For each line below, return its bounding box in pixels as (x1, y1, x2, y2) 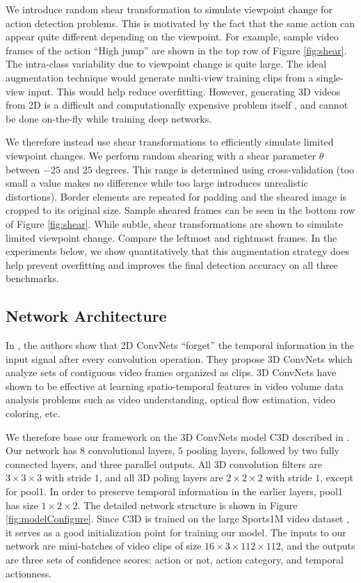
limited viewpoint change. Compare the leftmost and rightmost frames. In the (6, 230, 337, 244)
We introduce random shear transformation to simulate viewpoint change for (6, 2, 332, 16)
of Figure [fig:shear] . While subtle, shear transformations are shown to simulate (6, 216, 343, 231)
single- (316, 70, 344, 84)
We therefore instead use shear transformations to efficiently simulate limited (6, 134, 334, 149)
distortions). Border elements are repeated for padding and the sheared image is (6, 189, 347, 203)
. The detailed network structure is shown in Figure (77, 497, 298, 512)
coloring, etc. (6, 406, 61, 421)
